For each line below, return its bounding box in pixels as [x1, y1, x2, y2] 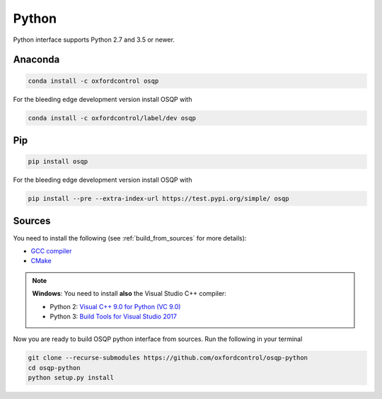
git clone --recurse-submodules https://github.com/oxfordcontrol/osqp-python [28, 354, 308, 362]
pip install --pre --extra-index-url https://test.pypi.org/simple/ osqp [28, 195, 289, 203]
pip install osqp [28, 158, 88, 166]
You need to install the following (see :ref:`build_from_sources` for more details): [13, 233, 247, 242]
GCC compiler [30, 246, 72, 255]
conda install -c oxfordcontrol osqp [28, 76, 159, 85]
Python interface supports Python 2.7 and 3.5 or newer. [13, 35, 175, 44]
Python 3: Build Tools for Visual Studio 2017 [50, 312, 177, 320]
